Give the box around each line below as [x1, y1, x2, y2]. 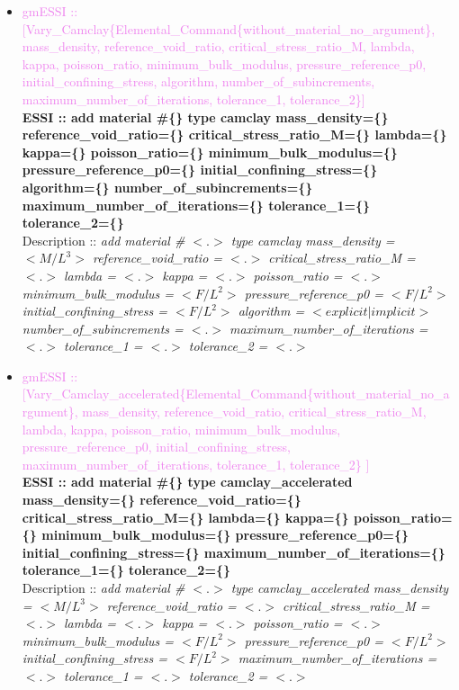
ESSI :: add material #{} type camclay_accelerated [22, 472, 353, 491]
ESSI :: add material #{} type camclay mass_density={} [22, 107, 389, 126]
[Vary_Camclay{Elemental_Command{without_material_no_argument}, [22, 19, 436, 38]
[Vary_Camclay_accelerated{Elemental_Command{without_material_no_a [22, 384, 450, 403]
